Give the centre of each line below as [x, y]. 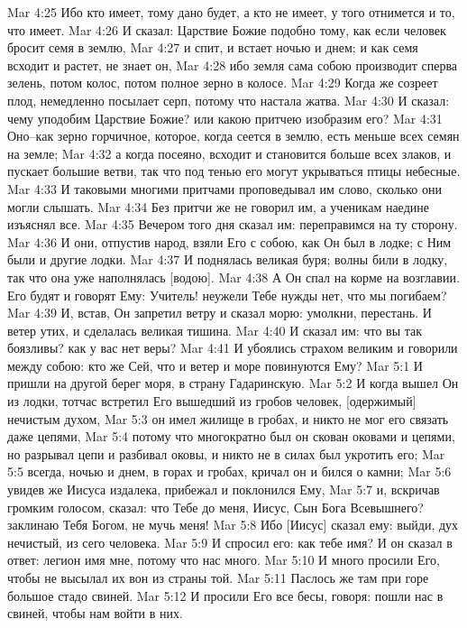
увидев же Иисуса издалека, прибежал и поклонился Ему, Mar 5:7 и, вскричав [224, 489]
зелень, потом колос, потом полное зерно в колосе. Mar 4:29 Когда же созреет [223, 83]
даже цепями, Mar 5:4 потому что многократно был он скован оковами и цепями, [231, 436]
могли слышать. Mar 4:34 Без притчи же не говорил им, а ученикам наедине [218, 206]
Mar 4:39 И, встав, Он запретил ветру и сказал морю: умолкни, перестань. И [220, 313]
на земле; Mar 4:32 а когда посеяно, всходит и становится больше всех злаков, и [229, 153]
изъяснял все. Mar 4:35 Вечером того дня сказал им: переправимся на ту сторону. [233, 224]
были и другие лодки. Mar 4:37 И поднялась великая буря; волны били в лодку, [228, 259]
